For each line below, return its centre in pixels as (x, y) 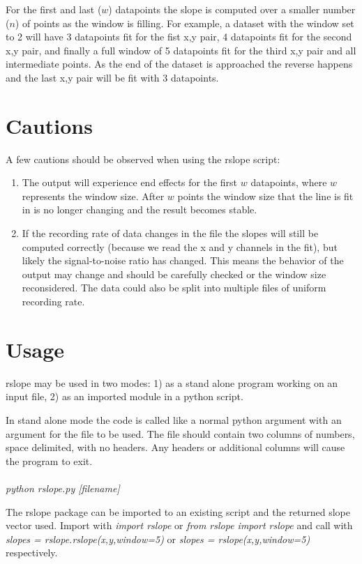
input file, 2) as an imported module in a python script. (125, 396)
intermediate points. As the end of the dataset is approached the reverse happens (179, 64)
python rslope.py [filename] (63, 488)
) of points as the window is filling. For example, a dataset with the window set (184, 23)
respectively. (32, 552)
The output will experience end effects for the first (130, 182)
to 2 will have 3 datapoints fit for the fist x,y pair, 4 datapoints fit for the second (179, 37)
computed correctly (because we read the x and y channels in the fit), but (180, 246)
